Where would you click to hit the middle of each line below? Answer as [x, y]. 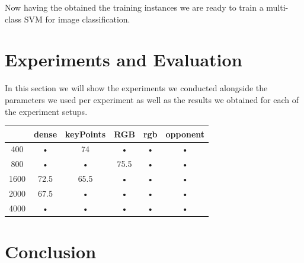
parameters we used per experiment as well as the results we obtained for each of [152, 99]
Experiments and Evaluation [124, 60]
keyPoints [86, 134]
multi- [277, 7]
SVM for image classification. [77, 19]
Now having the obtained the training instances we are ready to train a [134, 7]
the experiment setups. [46, 111]
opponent [185, 134]
